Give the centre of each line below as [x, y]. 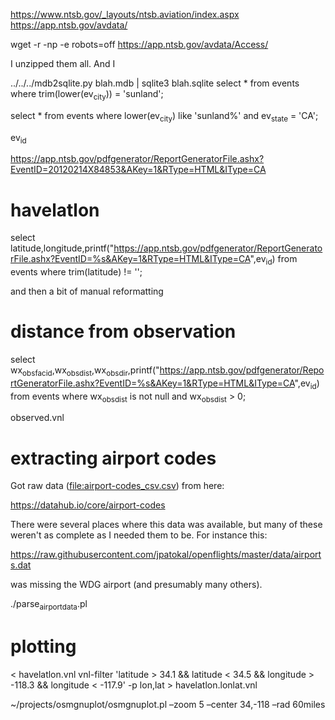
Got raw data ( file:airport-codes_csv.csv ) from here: [117, 486]
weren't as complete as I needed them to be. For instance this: [139, 535]
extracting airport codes [113, 458]
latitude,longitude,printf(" [62, 248]
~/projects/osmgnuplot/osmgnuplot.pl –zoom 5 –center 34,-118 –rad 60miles [168, 705]
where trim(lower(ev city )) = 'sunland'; [87, 95]
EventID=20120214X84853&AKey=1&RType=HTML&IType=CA [138, 170]
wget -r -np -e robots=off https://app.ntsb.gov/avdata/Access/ [139, 44]
